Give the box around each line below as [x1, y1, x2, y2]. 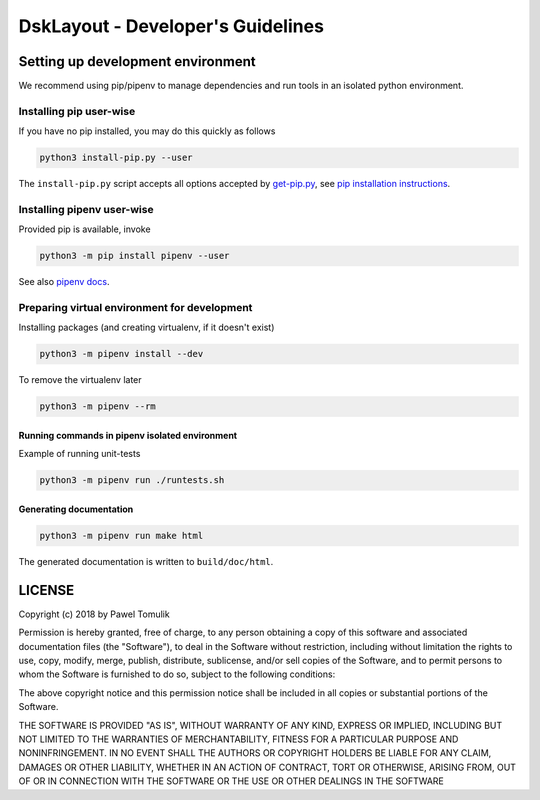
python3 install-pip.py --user [39, 152, 194, 164]
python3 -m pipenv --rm [39, 401, 157, 412]
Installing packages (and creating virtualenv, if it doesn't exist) [18, 321, 275, 334]
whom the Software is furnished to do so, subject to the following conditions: [18, 668, 336, 680]
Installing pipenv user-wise [18, 202, 154, 216]
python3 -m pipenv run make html [39, 530, 204, 541]
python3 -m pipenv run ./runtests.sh [39, 475, 225, 486]
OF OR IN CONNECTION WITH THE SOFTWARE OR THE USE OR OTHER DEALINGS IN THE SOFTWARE [18, 775, 445, 787]
